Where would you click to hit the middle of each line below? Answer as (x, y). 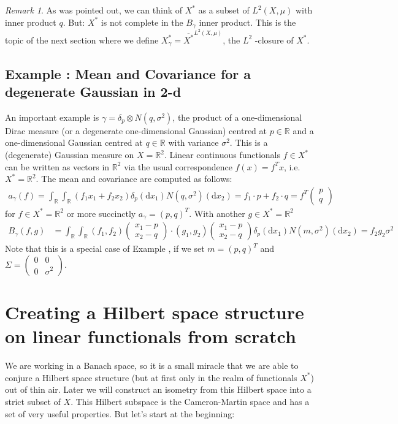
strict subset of (33, 402)
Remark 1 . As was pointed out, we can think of (94, 10)
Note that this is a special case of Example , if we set (105, 248)
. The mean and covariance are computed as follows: (134, 179)
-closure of (274, 40)
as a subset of (224, 10)
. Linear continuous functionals (222, 155)
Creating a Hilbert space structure (155, 312)
